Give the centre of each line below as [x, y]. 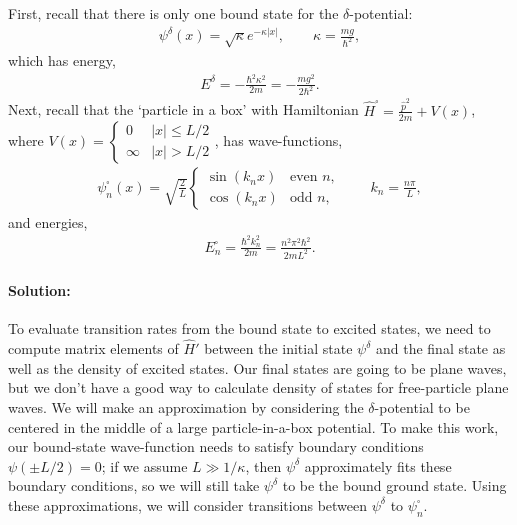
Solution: [39, 290]
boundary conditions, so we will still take [134, 485]
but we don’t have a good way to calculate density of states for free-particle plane [258, 387]
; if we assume [144, 465]
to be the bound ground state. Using [394, 485]
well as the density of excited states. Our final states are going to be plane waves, [257, 367]
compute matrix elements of [93, 348]
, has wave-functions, [278, 139]
